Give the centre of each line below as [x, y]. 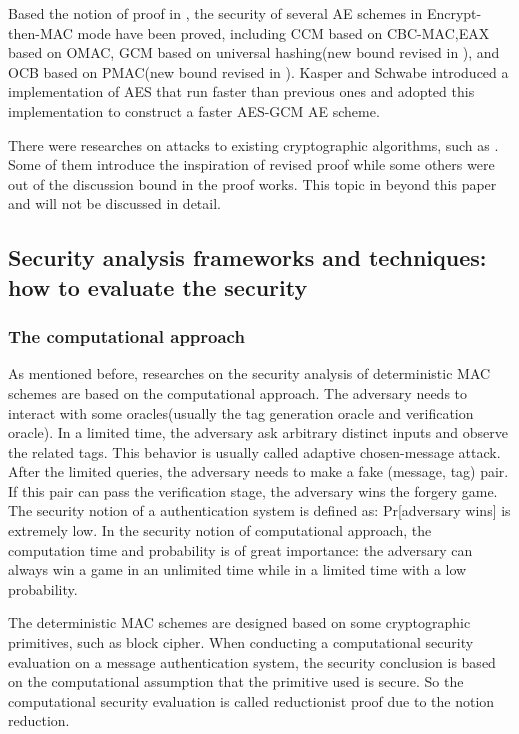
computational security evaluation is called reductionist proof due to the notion [251, 700]
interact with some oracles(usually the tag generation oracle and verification [241, 412]
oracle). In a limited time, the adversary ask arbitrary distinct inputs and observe [258, 432]
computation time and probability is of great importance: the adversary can [240, 549]
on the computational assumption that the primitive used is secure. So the [236, 681]
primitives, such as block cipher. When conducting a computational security [241, 642]
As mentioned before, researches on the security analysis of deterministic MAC [249, 373]
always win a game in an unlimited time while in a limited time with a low [237, 569]
